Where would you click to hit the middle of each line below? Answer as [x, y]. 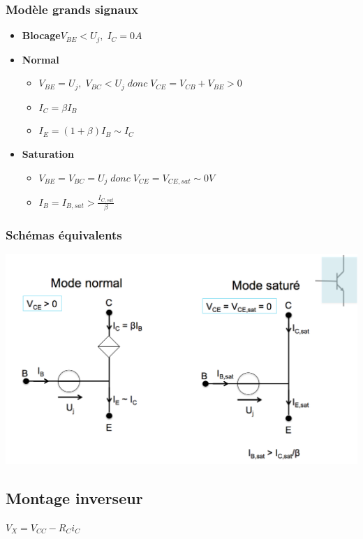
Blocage [41, 35]
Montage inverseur [74, 498]
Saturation [48, 153]
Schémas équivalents [64, 235]
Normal [40, 59]
